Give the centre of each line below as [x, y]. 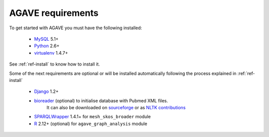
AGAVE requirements [54, 13]
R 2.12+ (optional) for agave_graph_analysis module [91, 124]
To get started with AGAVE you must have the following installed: [75, 28]
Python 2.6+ [47, 46]
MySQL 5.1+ [46, 39]
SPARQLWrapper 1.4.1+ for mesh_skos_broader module [92, 117]
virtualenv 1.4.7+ [51, 53]
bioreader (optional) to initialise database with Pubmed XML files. [101, 101]
